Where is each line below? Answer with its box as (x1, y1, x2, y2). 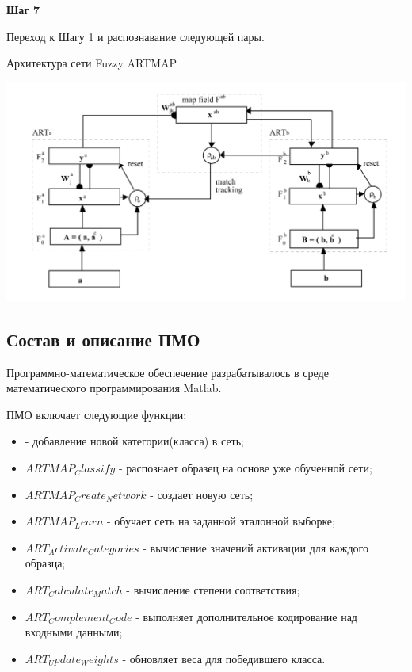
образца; (25, 555, 66, 571)
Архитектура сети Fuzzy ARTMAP (6, 55, 177, 71)
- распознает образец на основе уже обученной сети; (119, 460, 372, 476)
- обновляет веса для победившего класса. (122, 650, 326, 666)
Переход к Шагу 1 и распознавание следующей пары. (6, 28, 265, 44)
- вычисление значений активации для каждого (143, 539, 368, 556)
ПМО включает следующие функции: (6, 406, 187, 422)
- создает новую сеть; (150, 486, 254, 502)
